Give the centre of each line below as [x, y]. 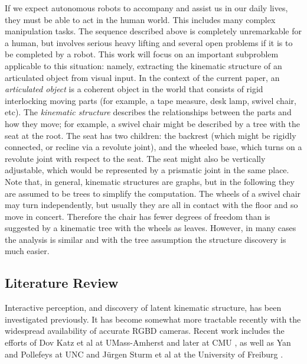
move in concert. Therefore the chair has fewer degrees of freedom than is [138, 216]
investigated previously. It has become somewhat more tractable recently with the [153, 319]
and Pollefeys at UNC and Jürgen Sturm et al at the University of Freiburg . [144, 354]
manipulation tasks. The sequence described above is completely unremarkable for [153, 31]
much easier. [27, 251]
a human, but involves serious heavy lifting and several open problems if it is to [149, 42]
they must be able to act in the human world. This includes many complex [140, 19]
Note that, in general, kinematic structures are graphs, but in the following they [150, 181]
